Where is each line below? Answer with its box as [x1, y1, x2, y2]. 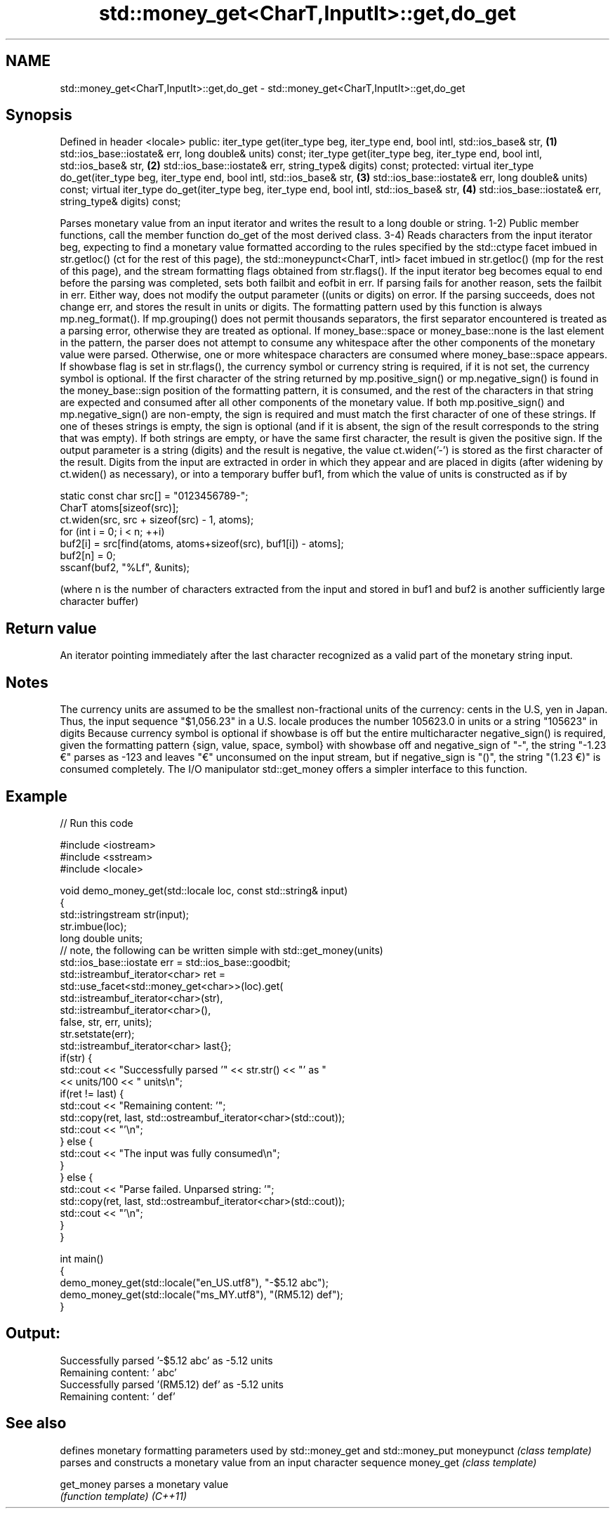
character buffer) [60, 595, 139, 608]
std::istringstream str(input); [60, 908, 190, 920]
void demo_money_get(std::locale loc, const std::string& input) [60, 884, 348, 896]
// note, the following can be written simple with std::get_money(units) [60, 944, 383, 956]
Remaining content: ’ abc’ [60, 1366, 177, 1378]
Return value [6, 619, 97, 637]
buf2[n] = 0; [60, 549, 116, 562]
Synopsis [6, 106, 72, 124]
